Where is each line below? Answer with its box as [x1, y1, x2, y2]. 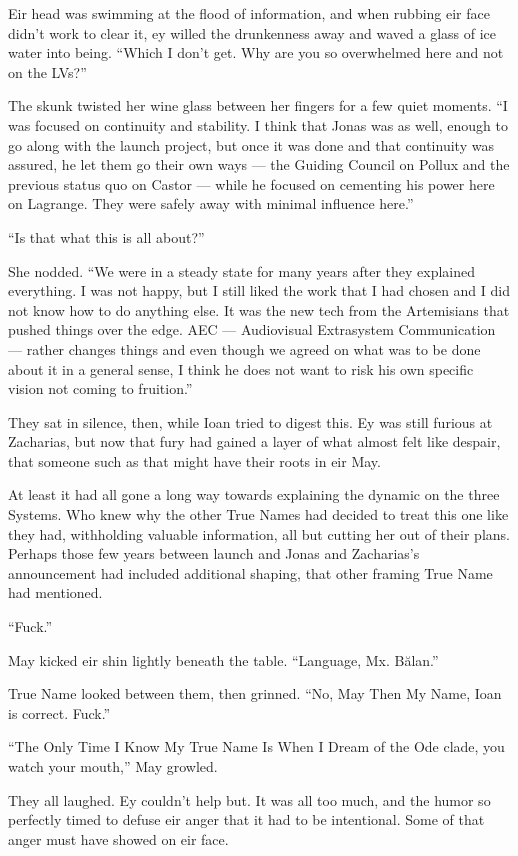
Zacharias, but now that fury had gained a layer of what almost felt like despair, [8, 431, 501, 452]
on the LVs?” [8, 61, 87, 82]
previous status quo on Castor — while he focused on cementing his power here [8, 173, 495, 194]
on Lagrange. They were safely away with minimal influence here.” [8, 193, 414, 214]
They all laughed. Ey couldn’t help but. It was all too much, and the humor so [8, 789, 491, 810]
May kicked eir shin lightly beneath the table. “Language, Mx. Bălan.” [8, 649, 439, 670]
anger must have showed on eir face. [8, 828, 229, 849]
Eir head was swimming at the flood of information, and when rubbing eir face [8, 3, 490, 23]
